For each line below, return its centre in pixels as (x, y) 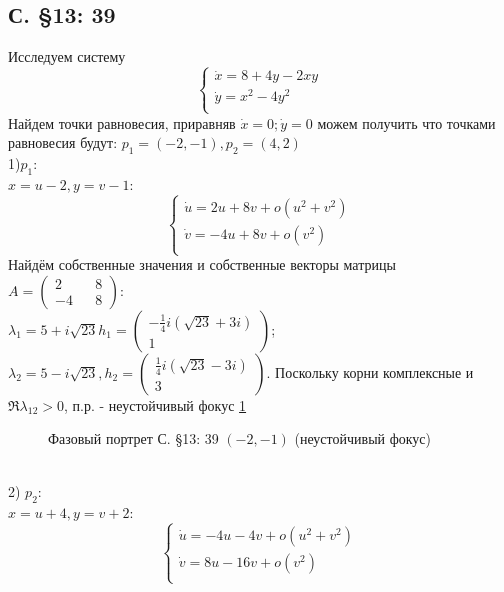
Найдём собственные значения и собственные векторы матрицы (202, 264)
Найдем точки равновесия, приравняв (122, 122)
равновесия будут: (63, 142)
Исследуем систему (67, 56)
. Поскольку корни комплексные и (370, 371)
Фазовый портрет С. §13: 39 (133, 438)
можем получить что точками (406, 122)
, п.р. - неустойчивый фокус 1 (155, 404)
